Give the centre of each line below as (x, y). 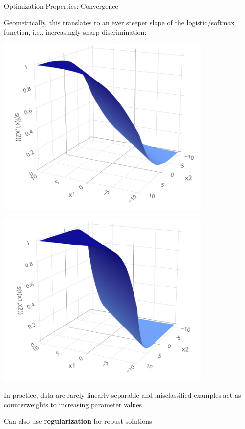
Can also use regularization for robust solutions (78, 420)
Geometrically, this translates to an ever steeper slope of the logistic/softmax (119, 22)
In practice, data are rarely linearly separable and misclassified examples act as (122, 395)
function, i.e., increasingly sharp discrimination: (75, 32)
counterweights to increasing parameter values (73, 404)
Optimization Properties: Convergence (61, 6)
